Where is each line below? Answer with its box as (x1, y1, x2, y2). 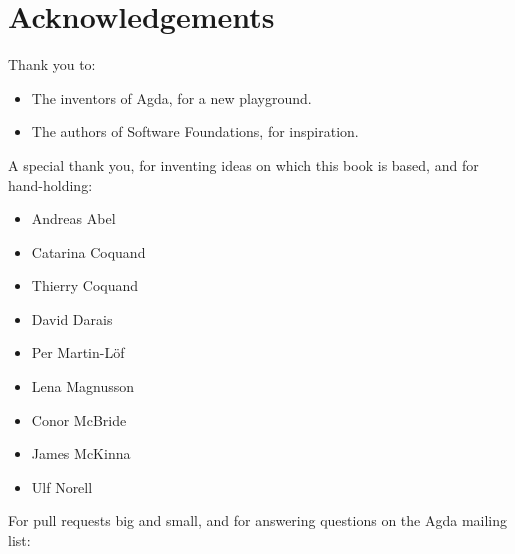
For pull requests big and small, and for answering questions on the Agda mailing (8, 510, 508, 531)
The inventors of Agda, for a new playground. (31, 87, 312, 108)
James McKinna (31, 443, 131, 464)
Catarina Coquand (31, 241, 146, 262)
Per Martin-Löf (31, 342, 125, 363)
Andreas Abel (31, 208, 116, 229)
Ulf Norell (31, 476, 93, 497)
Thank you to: (8, 54, 96, 75)
